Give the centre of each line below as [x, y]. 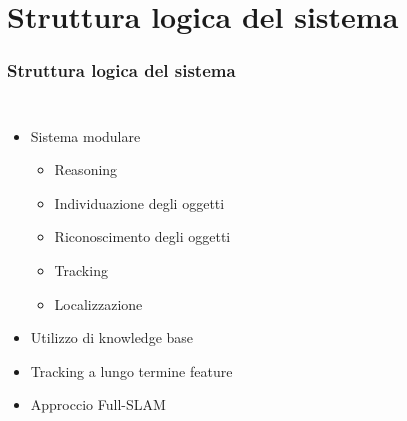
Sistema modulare [85, 135]
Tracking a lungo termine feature [131, 370]
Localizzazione [98, 303]
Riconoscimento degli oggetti [142, 236]
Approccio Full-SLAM [98, 404]
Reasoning [86, 169]
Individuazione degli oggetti [139, 202]
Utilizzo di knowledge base [112, 337]
